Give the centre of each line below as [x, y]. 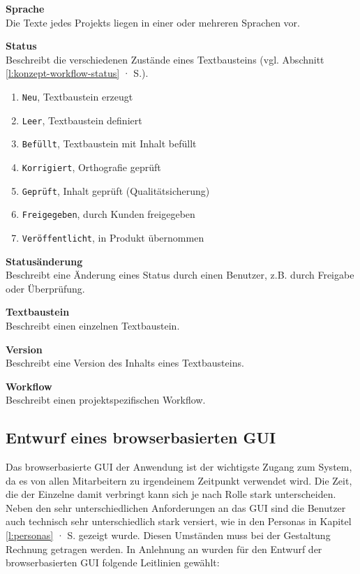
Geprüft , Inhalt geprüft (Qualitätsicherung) [116, 190]
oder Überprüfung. [45, 288]
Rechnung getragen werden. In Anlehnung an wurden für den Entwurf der [164, 549]
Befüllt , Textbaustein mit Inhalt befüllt [109, 143]
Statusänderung [44, 261]
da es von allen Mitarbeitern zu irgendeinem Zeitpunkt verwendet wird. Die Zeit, [179, 480]
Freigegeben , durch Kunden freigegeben [108, 214]
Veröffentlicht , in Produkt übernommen [113, 237]
